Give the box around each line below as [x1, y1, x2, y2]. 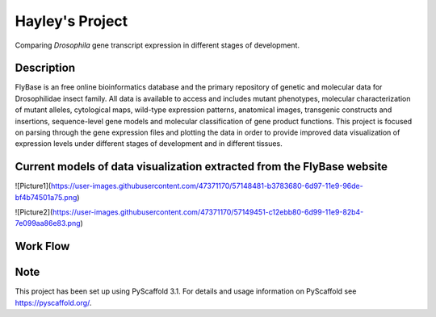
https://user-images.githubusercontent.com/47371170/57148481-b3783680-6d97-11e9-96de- [50, 181, 363, 191]
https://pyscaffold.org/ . [15, 298, 92, 307]
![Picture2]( [15, 207, 53, 217]
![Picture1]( [15, 181, 52, 191]
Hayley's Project [15, 12, 128, 30]
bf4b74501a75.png [15, 192, 78, 202]
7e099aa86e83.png [15, 219, 81, 228]
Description [15, 61, 76, 75]
